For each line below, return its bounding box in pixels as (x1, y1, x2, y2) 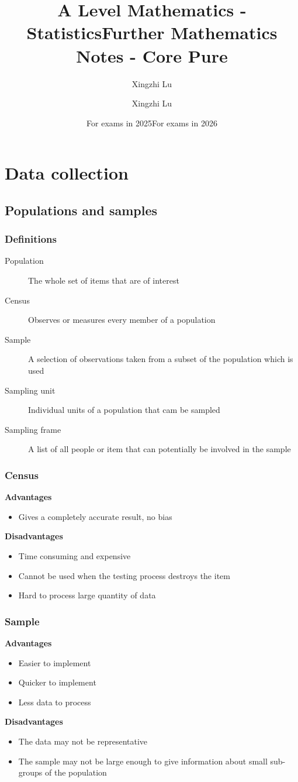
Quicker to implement (18, 676, 96, 688)
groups (18, 766, 43, 778)
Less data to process (18, 695, 91, 708)
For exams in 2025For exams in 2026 (86, 116, 217, 129)
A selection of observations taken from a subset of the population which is (28, 353, 293, 365)
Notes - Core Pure (76, 43, 228, 67)
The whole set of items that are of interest (28, 274, 179, 287)
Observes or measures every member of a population (28, 314, 216, 326)
